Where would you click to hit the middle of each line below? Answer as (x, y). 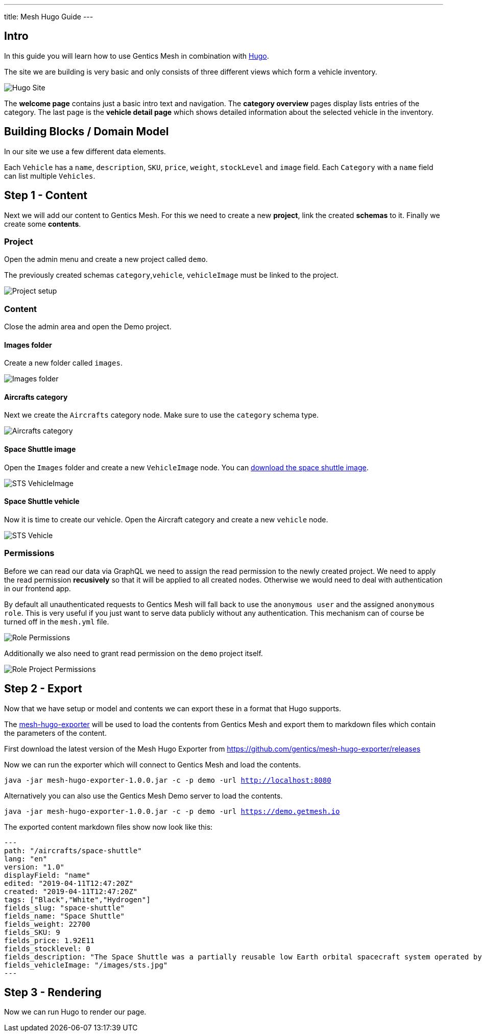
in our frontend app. (38, 588)
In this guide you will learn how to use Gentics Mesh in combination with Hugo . (137, 56)
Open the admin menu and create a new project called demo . (106, 259)
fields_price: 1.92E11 (50, 940)
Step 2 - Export (43, 689)
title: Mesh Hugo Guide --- (49, 17)
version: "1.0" (34, 867)
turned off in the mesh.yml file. (57, 621)
